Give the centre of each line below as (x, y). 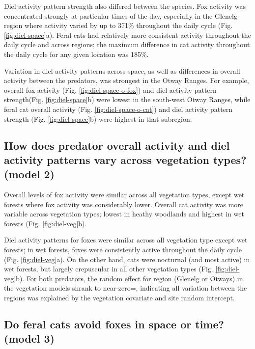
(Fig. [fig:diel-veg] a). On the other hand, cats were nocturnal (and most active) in (127, 259)
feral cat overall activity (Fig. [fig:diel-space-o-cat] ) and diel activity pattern (118, 109)
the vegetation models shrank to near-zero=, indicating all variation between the (126, 288)
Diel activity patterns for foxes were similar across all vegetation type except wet (126, 240)
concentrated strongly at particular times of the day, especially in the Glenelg (121, 15)
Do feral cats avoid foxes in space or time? (114, 324)
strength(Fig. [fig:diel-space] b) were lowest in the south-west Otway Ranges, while (127, 99)
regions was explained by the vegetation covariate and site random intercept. (119, 298)
